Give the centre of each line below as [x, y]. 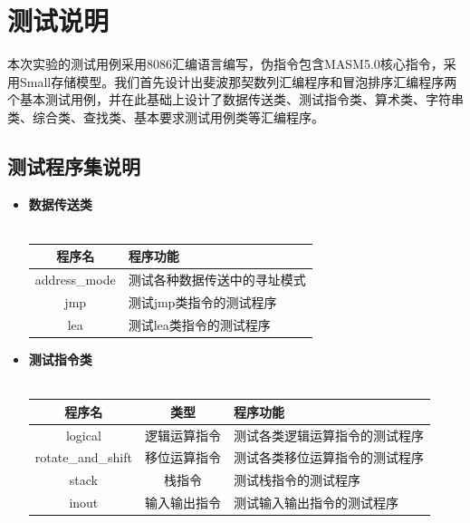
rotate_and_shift [83, 457]
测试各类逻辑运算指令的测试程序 [328, 435]
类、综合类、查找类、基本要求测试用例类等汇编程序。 [166, 116]
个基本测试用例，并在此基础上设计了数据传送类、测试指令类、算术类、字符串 [235, 99]
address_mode [75, 280]
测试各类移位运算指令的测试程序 [328, 457]
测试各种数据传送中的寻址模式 [217, 280]
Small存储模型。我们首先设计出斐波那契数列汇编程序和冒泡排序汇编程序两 [238, 81]
